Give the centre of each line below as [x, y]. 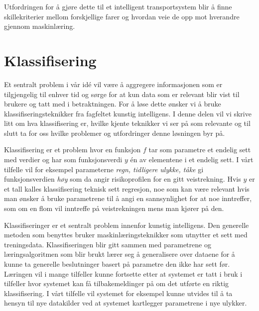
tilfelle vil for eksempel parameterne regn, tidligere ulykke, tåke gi [104, 169]
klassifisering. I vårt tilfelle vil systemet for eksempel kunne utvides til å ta [118, 293]
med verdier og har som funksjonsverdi [63, 159]
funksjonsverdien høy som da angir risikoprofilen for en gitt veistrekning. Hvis [123, 179]
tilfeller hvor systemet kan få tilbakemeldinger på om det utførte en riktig [117, 283]
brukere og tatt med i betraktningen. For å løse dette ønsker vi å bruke [113, 104]
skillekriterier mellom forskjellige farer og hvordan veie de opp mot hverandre [122, 16]
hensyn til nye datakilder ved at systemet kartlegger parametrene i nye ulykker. [126, 303]
